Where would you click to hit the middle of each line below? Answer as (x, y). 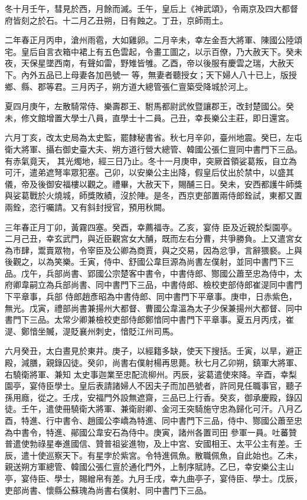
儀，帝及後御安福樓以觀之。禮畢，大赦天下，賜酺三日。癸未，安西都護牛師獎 (153, 184)
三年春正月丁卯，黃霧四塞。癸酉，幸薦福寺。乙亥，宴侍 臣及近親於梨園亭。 (151, 227)
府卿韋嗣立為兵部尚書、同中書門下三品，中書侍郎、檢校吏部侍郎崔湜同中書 (149, 285)
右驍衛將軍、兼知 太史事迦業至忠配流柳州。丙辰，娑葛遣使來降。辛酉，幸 (147, 374)
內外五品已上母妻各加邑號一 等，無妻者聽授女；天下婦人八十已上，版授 (159, 74)
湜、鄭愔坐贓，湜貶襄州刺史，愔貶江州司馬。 (92, 331)
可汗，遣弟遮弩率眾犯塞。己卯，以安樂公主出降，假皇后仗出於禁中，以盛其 (149, 172)
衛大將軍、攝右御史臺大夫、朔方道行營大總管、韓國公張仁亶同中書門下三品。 (153, 149)
